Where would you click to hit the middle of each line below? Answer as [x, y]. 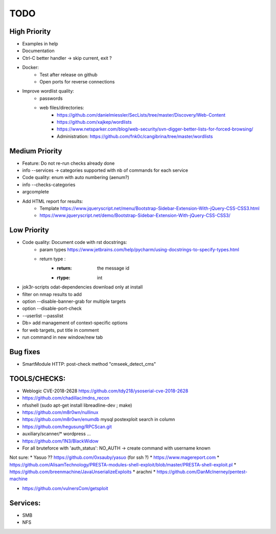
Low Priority [29, 230]
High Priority [30, 31]
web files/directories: [62, 108]
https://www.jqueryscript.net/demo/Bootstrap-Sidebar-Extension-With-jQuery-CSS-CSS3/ [135, 215]
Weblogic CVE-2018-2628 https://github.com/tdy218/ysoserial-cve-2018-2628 [105, 391]
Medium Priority [36, 151]
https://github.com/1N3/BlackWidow [61, 441]
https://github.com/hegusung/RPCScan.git [67, 427]
